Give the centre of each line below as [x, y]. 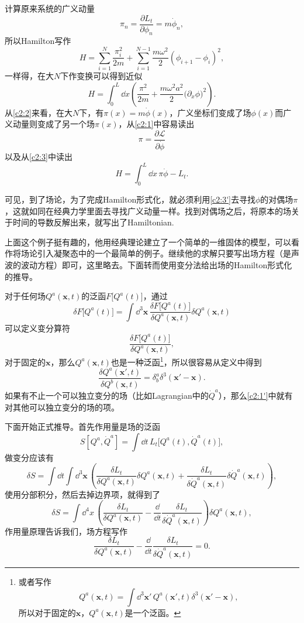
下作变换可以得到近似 [101, 76]
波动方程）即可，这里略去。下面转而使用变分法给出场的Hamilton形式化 [156, 264]
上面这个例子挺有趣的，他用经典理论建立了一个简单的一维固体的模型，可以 [148, 242]
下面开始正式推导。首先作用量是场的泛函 [82, 427]
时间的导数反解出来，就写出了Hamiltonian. [93, 222]
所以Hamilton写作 [38, 41]
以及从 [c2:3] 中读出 [39, 157]
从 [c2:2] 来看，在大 [39, 112]
